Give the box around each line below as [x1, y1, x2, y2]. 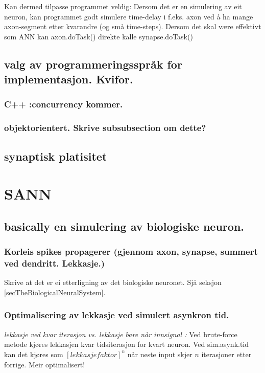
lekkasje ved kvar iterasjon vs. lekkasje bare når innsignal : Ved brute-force [4, 328, 237, 339]
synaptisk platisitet [4, 148, 107, 164]
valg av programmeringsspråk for [4, 56, 182, 72]
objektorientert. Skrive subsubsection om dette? [4, 121, 206, 134]
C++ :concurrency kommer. [4, 98, 123, 111]
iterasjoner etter [201, 348, 252, 359]
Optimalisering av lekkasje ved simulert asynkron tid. [4, 309, 229, 321]
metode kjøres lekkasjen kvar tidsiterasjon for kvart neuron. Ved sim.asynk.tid [4, 339, 249, 349]
